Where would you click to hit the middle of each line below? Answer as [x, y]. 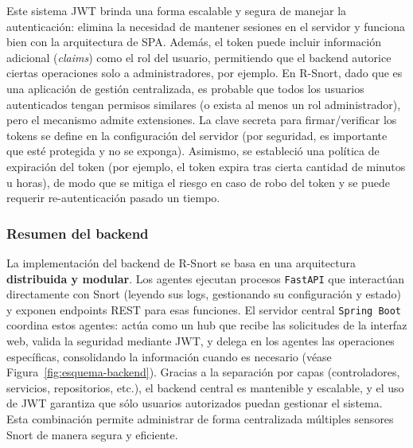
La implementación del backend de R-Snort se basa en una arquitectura [181, 262]
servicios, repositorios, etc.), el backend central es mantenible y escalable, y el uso [205, 387]
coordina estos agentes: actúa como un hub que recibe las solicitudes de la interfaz [207, 325]
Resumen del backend [78, 233]
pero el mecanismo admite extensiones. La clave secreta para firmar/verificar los [202, 120]
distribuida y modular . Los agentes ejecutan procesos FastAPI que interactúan [206, 278]
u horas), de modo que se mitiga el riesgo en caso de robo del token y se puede [198, 182]
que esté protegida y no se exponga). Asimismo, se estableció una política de [193, 151]
